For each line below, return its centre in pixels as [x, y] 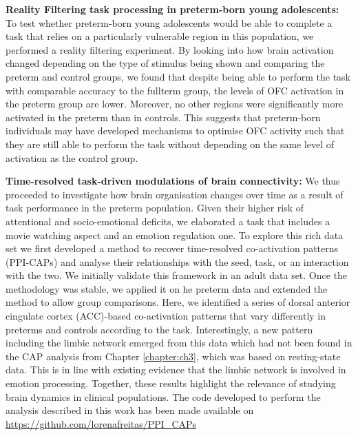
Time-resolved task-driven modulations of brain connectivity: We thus [173, 181]
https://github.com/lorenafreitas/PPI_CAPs [101, 423]
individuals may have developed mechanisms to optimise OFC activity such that [175, 131]
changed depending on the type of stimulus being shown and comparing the [165, 63]
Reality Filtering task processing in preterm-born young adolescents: [172, 9]
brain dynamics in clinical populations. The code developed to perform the [163, 396]
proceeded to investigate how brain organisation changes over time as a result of [175, 194]
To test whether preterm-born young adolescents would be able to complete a [169, 22]
